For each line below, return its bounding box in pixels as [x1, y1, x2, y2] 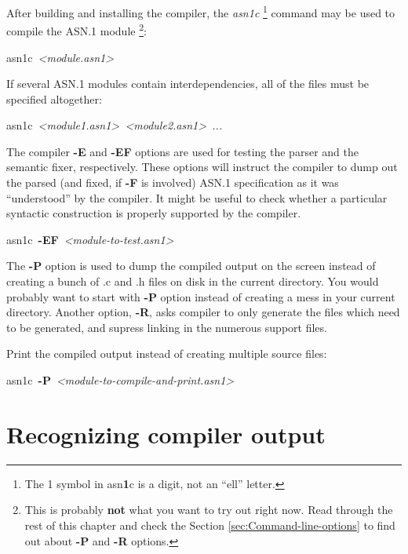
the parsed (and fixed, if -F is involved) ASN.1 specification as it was [6, 174, 339, 191]
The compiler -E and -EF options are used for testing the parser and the [6, 143, 359, 159]
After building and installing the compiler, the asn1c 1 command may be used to [6, 2, 395, 20]
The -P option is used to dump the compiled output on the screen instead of [6, 257, 376, 274]
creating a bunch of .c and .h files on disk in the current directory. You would [6, 273, 379, 290]
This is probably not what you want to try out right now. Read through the [24, 501, 393, 518]
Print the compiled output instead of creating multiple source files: [6, 345, 327, 362]
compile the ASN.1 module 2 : [6, 20, 147, 38]
